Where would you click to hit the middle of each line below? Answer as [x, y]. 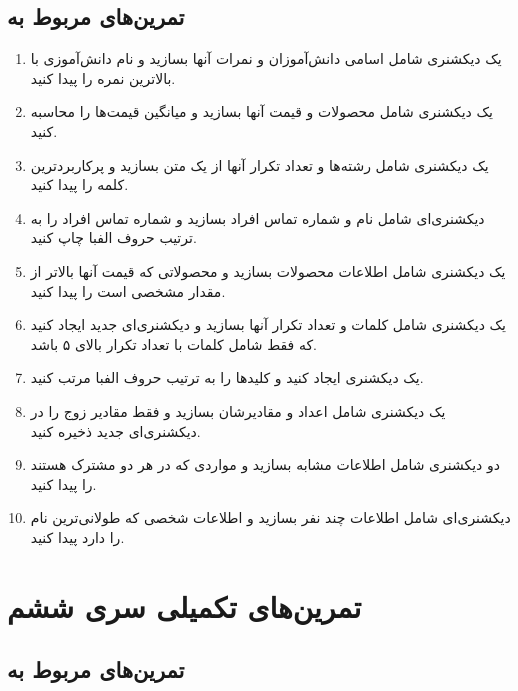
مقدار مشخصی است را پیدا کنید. [128, 290]
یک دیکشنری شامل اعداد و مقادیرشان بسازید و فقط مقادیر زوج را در [238, 410]
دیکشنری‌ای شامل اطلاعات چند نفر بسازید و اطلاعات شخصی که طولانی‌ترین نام [270, 517]
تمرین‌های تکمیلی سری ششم [184, 605]
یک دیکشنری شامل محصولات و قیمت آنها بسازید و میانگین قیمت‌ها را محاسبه [261, 111]
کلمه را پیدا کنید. [79, 184]
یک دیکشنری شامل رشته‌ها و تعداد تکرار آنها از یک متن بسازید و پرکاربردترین [259, 164]
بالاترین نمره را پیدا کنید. [103, 77]
